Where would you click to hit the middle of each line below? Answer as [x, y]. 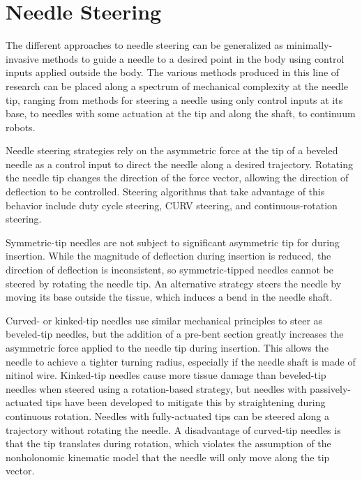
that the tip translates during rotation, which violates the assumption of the [168, 443]
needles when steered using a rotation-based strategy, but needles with [156, 388]
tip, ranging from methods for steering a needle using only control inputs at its [174, 99]
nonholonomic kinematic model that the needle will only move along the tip [168, 457]
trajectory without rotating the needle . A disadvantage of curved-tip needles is [173, 429]
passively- [330, 388]
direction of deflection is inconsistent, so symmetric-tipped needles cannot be [169, 270]
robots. [21, 127]
